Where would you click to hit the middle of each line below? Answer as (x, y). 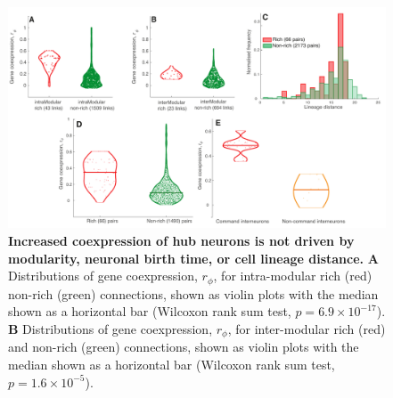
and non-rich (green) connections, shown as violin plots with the (184, 347)
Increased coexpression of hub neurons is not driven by (181, 241)
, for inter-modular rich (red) (307, 328)
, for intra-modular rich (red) (293, 276)
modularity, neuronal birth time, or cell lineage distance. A (193, 258)
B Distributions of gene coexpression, (111, 328)
